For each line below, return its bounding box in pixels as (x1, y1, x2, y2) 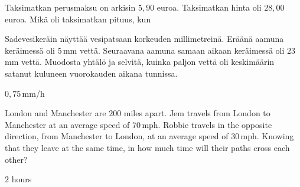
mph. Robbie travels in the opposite (142, 118, 272, 130)
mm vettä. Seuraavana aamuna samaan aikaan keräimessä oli (63, 44, 285, 56)
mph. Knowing (240, 130, 294, 142)
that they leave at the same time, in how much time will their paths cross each (5, 141, 290, 153)
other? (5, 153, 28, 165)
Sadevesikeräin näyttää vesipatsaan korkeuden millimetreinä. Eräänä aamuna (5, 32, 284, 45)
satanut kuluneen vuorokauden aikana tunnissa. (5, 67, 178, 79)
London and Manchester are (5, 107, 106, 119)
